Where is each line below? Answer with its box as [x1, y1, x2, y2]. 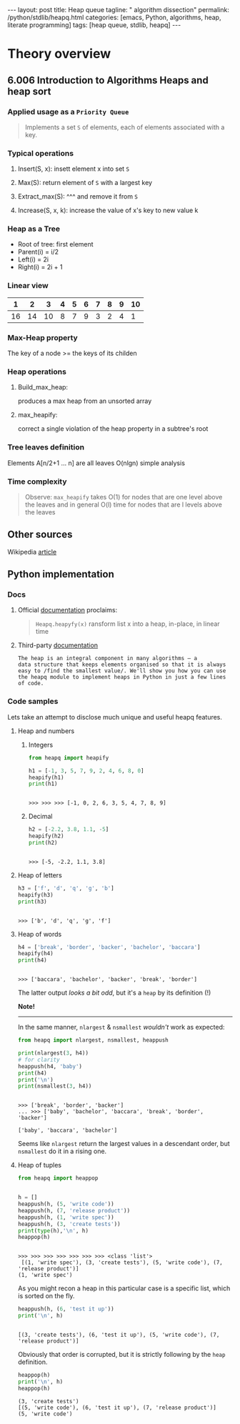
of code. [17, 680, 44, 687]
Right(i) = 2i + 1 [17, 263, 63, 272]
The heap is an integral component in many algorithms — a [17, 655, 198, 662]
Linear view [7, 281, 49, 291]
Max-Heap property [7, 332, 79, 342]
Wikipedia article [7, 547, 57, 556]
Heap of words [17, 930, 62, 938]
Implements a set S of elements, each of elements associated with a [24, 123, 225, 131]
